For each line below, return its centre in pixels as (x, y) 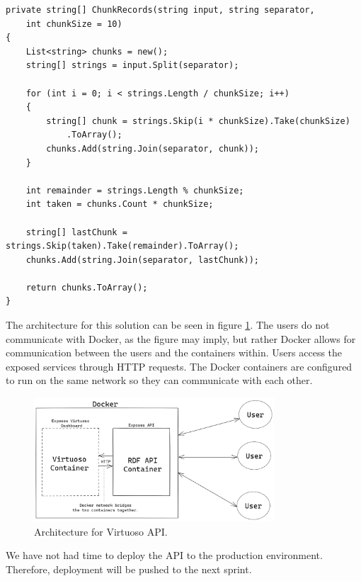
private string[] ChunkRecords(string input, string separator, (160, 10)
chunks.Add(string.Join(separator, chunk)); (153, 148)
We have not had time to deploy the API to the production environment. (164, 555)
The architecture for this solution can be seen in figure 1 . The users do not (168, 325)
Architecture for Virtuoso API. (101, 531)
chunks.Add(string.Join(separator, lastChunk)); (142, 260)
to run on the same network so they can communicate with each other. (159, 380)
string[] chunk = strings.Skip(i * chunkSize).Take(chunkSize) (198, 121)
